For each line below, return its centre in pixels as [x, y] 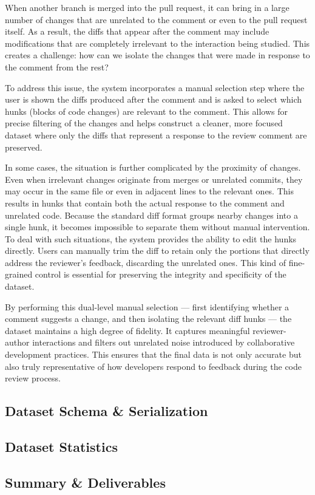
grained [19, 274]
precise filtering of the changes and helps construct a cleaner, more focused [144, 123]
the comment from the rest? [57, 67]
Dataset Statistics [61, 446]
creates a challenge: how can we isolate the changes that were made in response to [157, 55]
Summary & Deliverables [85, 482]
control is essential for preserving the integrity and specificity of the [161, 274]
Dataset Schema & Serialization [107, 411]
